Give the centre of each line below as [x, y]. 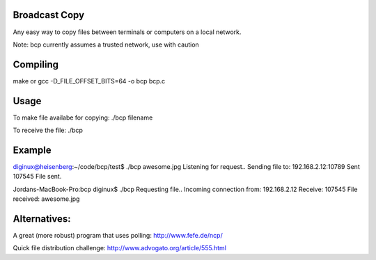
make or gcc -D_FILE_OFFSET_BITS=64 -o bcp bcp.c [89, 81]
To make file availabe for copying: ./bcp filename [83, 117]
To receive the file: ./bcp [48, 130]
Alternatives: [42, 219]
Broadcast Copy [49, 15]
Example [32, 150]
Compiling [36, 64]
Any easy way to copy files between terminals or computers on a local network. [127, 32]
